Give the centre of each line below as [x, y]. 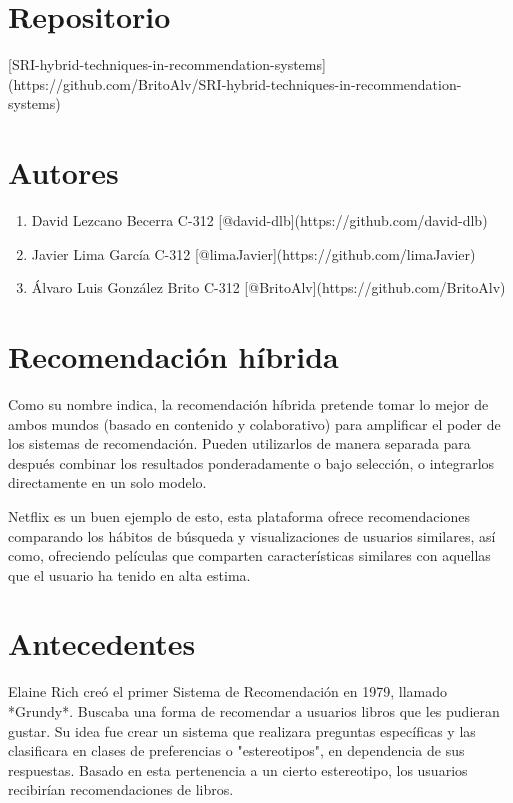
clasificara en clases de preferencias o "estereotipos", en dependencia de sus [236, 750]
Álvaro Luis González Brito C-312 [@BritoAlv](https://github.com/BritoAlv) [268, 287]
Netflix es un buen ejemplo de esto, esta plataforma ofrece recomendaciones [239, 515]
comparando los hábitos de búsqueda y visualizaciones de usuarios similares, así [252, 535]
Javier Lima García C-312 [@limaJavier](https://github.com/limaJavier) [253, 253]
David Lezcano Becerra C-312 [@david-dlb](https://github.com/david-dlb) [259, 220]
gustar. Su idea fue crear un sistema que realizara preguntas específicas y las [242, 730]
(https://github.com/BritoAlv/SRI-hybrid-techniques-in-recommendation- [235, 83]
